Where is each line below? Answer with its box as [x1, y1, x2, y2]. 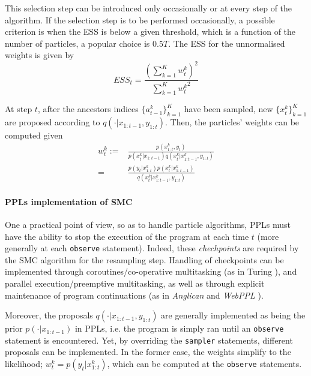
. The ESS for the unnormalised [168, 37, 285, 49]
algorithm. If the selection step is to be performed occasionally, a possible [5, 13, 275, 26]
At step [5, 103, 32, 115]
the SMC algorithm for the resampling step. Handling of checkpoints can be [5, 253, 284, 266]
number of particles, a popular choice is [5, 37, 150, 49]
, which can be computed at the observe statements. [107, 357, 302, 370]
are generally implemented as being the [161, 309, 306, 321]
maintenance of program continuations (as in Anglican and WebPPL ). [5, 288, 264, 301]
